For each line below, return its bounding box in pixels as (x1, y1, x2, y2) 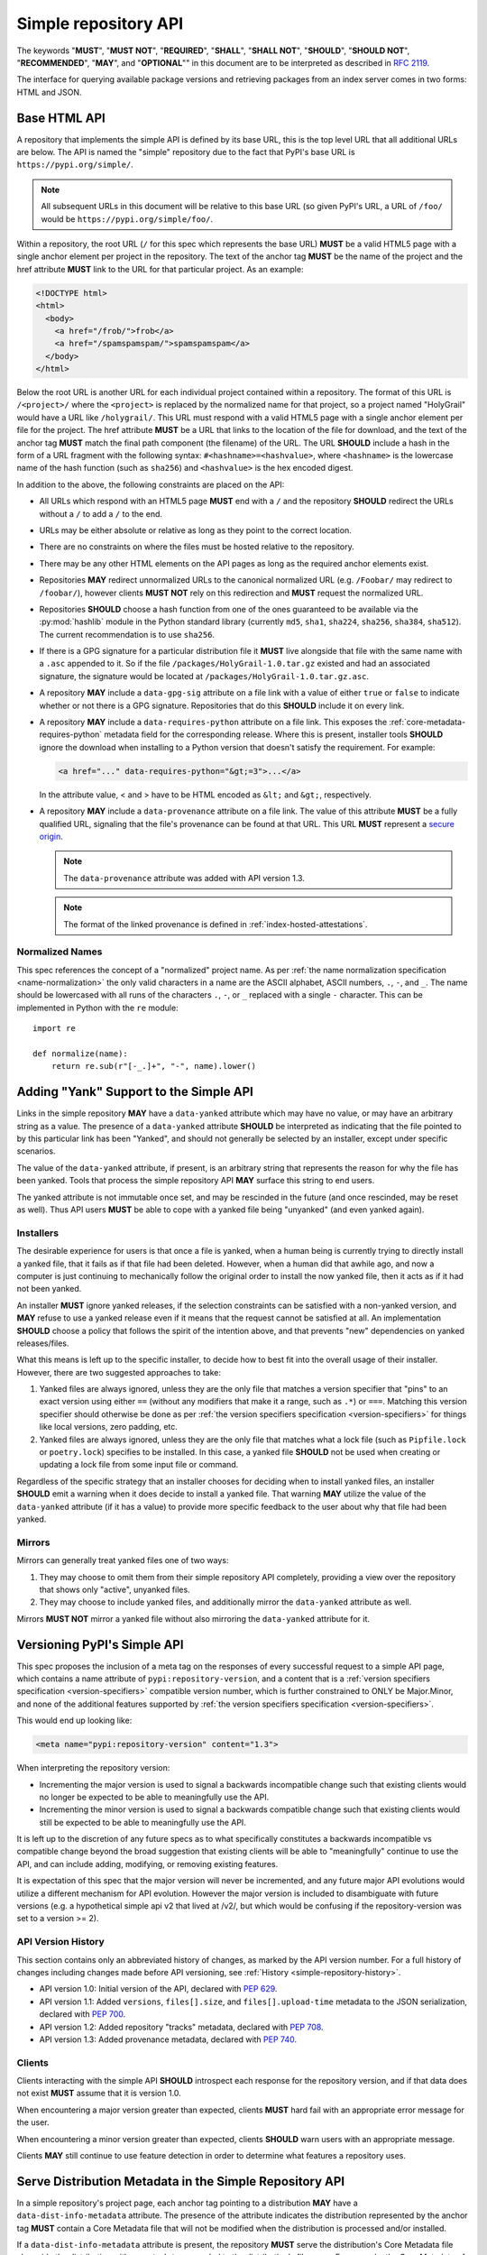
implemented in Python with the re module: (16, 1002, 179, 1013)
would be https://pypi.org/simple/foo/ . (41, 213, 214, 225)
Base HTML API (16, 110, 106, 125)
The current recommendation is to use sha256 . (39, 629, 216, 640)
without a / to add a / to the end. (39, 508, 162, 519)
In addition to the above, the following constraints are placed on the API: (16, 479, 285, 490)
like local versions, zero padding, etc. (39, 1422, 178, 1432)
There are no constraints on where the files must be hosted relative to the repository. (39, 541, 355, 552)
